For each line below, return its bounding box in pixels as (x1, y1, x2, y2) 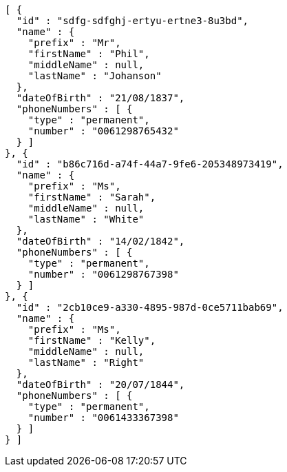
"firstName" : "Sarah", (28, 192, 156, 203)
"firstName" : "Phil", (28, 48, 150, 59)
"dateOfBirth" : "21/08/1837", (16, 92, 185, 103)
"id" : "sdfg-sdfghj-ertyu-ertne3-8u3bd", (16, 15, 249, 26)
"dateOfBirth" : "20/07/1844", (16, 379, 185, 390)
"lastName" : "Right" (28, 357, 145, 368)
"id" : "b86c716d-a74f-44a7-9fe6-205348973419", (16, 158, 284, 170)
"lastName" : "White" (28, 214, 145, 225)
